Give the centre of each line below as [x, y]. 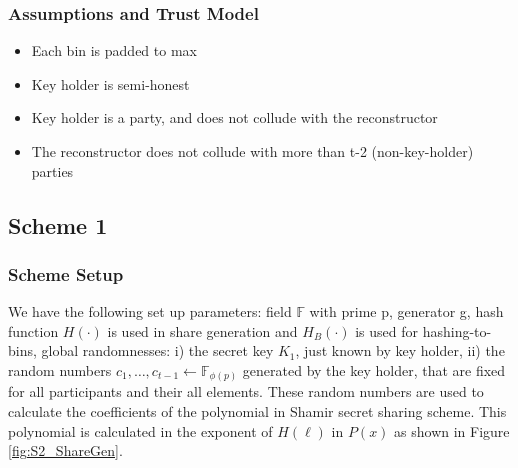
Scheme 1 [58, 224]
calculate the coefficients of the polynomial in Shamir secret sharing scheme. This [257, 411]
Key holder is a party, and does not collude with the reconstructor [234, 117]
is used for [386, 330]
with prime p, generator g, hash [406, 311]
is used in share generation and [202, 330]
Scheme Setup [66, 273]
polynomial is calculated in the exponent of [140, 430]
